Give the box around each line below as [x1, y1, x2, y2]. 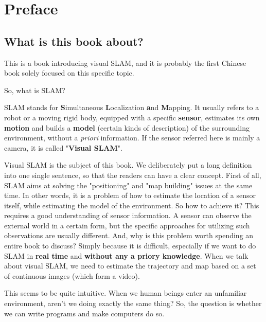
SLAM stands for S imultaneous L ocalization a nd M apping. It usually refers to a [4, 102, 259, 113]
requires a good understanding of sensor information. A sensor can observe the [4, 210, 252, 221]
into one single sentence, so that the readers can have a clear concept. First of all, [4, 169, 261, 180]
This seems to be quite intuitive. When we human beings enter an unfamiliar [4, 288, 247, 298]
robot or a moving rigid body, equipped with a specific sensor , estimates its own [4, 112, 260, 122]
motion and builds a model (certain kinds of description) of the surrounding [4, 122, 250, 133]
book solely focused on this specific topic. [4, 67, 134, 78]
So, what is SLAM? [4, 84, 65, 95]
